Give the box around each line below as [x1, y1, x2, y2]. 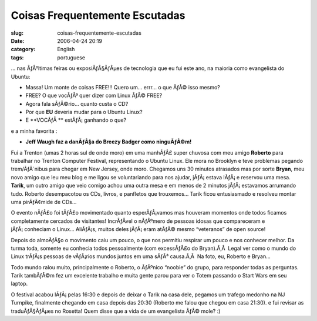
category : [11, 46, 36, 53]
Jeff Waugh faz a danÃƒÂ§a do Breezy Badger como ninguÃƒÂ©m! [25, 138, 192, 145]
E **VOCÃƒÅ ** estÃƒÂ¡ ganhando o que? [25, 116, 126, 123]
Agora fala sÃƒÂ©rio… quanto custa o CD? [25, 100, 129, 107]
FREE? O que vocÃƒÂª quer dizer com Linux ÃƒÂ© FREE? [25, 92, 163, 99]
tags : [11, 53, 24, 61]
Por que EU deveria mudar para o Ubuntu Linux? [25, 109, 143, 116]
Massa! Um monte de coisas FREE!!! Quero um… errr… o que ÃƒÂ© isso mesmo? [25, 83, 220, 91]
